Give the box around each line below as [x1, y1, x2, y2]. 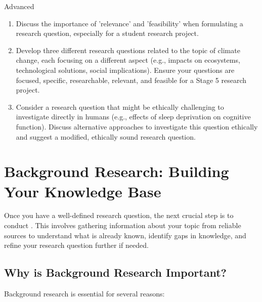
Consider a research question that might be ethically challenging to [16, 101, 224, 112]
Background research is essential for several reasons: [4, 288, 165, 299]
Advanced [4, 1, 34, 11]
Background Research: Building [4, 161, 229, 182]
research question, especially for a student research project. [16, 28, 199, 38]
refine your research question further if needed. [4, 240, 149, 250]
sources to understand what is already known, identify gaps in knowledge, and [4, 230, 246, 240]
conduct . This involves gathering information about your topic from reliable [4, 220, 241, 231]
